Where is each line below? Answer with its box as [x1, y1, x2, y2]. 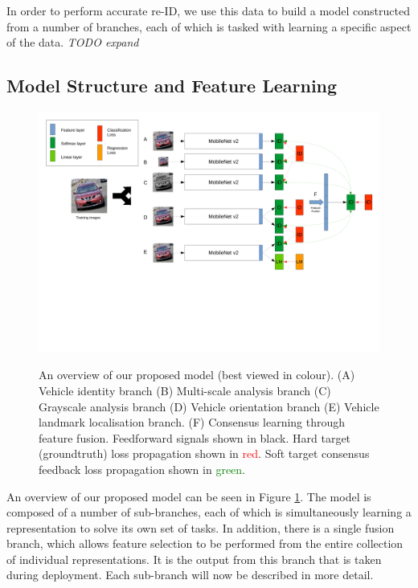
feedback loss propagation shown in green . [39, 460, 246, 477]
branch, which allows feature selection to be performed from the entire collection [6, 535, 404, 552]
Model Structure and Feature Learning [6, 73, 338, 98]
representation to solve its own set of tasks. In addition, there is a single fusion [6, 519, 395, 536]
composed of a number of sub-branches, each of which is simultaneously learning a [6, 504, 412, 521]
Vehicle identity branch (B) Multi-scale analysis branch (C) [39, 382, 331, 398]
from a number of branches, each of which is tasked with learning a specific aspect [6, 18, 412, 35]
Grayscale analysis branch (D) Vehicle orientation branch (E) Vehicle [39, 398, 379, 414]
